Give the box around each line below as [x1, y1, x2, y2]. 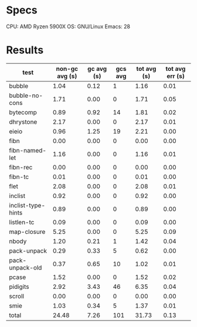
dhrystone [9, 118, 38, 126]
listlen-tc [9, 218, 35, 226]
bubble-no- [9, 91, 43, 100]
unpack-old [9, 263, 42, 271]
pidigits [9, 282, 29, 291]
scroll [9, 292, 25, 300]
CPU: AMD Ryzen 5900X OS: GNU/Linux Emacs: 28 [6, 23, 131, 30]
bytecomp [9, 108, 37, 116]
